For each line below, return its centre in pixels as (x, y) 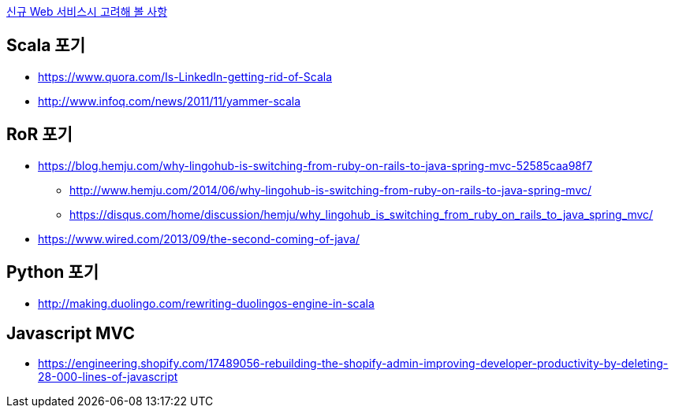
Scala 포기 (46, 46)
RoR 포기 (39, 135)
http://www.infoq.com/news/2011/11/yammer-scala (170, 101)
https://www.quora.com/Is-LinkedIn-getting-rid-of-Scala (185, 76)
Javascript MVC (71, 333)
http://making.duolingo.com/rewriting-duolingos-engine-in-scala (206, 303)
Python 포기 (52, 272)
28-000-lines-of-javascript (108, 377)
